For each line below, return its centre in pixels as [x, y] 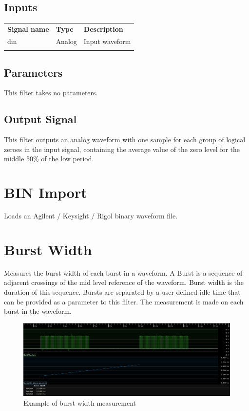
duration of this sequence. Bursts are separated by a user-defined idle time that [122, 292]
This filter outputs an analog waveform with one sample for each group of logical [125, 140]
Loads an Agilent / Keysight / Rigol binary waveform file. [91, 216]
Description [103, 29]
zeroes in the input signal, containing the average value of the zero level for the [122, 149]
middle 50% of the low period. [49, 159]
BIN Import [46, 192]
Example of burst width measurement [80, 402]
